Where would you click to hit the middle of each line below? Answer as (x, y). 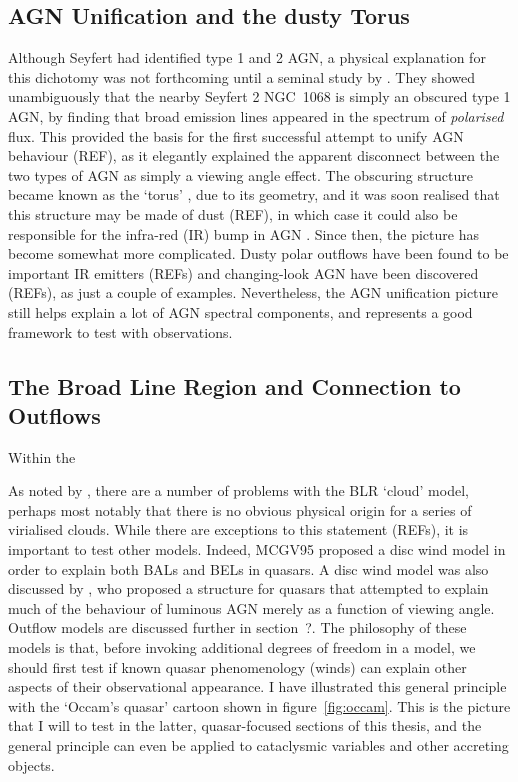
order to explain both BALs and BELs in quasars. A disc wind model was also (248, 568)
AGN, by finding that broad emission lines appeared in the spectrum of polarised (256, 115)
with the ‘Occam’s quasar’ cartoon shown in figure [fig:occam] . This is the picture (259, 705)
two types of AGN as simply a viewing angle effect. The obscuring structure (240, 174)
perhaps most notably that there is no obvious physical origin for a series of (240, 509)
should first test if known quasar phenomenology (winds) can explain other (237, 666)
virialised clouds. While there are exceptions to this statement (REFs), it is (238, 529)
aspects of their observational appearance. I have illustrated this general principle (257, 686)
